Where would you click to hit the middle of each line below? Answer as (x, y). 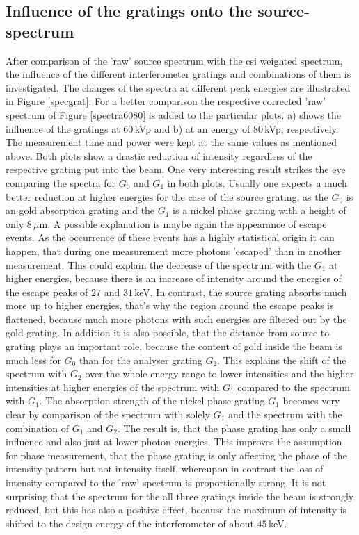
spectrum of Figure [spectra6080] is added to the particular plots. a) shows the (173, 114)
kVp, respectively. (302, 128)
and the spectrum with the (285, 414)
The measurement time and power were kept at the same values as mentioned (171, 142)
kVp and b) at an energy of (192, 128)
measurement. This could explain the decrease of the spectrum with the (159, 264)
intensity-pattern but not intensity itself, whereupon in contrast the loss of (165, 469)
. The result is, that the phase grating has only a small (234, 428)
